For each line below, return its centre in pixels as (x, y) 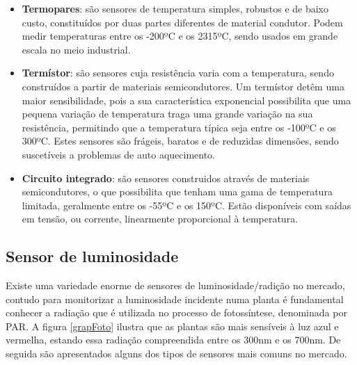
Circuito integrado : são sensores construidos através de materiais (166, 178)
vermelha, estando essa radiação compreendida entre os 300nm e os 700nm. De (173, 340)
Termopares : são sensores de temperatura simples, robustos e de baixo (175, 8)
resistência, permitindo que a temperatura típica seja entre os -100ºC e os (179, 127)
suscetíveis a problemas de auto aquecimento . (119, 154)
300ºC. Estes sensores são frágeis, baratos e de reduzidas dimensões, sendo (180, 141)
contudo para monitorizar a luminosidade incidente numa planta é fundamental (175, 299)
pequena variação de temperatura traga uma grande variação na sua (167, 114)
